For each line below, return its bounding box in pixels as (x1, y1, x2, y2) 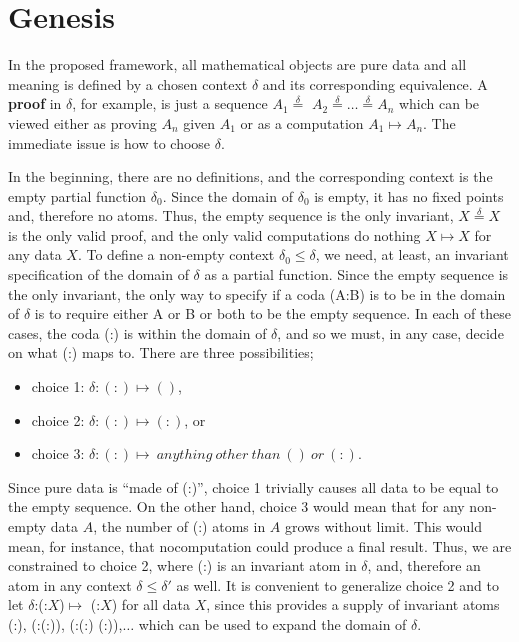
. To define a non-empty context (77, 244, 275, 265)
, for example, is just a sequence (72, 93, 268, 114)
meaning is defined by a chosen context (8, 73, 248, 94)
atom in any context (8, 574, 132, 595)
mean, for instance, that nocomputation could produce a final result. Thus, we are (8, 535, 512, 556)
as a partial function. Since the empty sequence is (204, 264, 509, 285)
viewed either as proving (8, 112, 157, 133)
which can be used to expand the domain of (138, 613, 407, 634)
